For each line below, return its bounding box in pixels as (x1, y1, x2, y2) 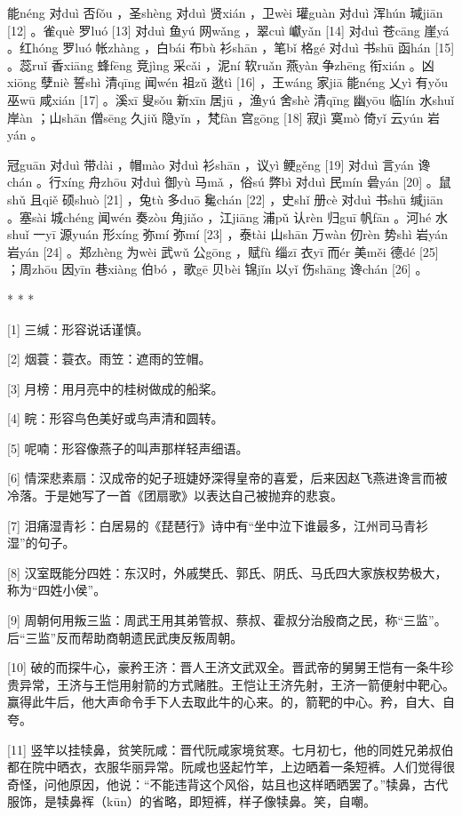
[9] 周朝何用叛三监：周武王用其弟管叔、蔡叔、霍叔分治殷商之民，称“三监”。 (7, 611, 447, 629)
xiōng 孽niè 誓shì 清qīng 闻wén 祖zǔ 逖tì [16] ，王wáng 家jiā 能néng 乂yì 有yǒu (7, 73, 448, 92)
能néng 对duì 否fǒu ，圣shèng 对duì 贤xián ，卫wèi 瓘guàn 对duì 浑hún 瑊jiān (7, 4, 443, 21)
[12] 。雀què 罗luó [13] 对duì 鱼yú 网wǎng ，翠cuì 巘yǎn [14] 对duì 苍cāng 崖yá (7, 20, 450, 39)
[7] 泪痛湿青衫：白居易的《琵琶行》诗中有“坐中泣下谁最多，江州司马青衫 (7, 516, 429, 534)
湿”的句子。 (7, 533, 76, 552)
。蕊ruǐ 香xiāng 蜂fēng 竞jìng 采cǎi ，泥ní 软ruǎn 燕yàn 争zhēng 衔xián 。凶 (7, 55, 434, 74)
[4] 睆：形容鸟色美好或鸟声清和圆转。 (7, 409, 224, 428)
